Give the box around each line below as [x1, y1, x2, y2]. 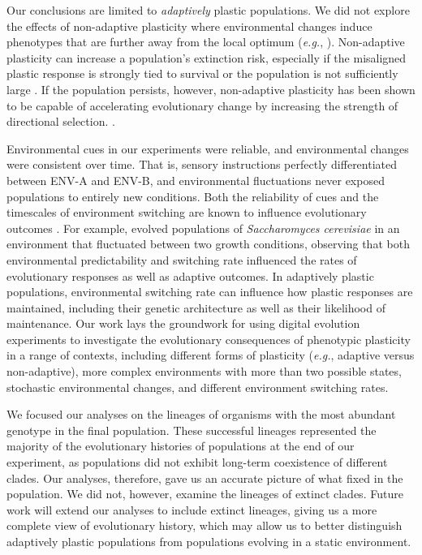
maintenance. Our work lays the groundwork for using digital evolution [6, 315, 360, 332]
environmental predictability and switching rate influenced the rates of [6, 251, 357, 268]
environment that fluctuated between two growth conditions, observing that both [6, 235, 410, 252]
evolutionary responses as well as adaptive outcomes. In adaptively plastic [6, 267, 374, 284]
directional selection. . [6, 113, 115, 130]
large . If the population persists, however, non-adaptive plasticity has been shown [6, 80, 416, 97]
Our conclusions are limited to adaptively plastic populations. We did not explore [6, 2, 410, 18]
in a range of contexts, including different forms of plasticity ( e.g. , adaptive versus [6, 346, 415, 364]
